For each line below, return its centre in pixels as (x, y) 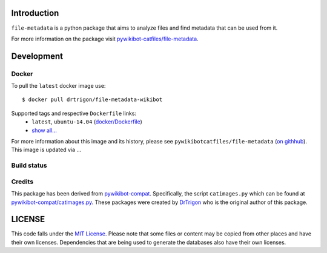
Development (37, 56)
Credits (22, 182)
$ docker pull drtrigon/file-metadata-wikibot (92, 100)
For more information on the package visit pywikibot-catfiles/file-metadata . (105, 39)
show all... (44, 130)
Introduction (35, 13)
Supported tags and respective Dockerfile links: (74, 113)
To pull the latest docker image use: (58, 86)
